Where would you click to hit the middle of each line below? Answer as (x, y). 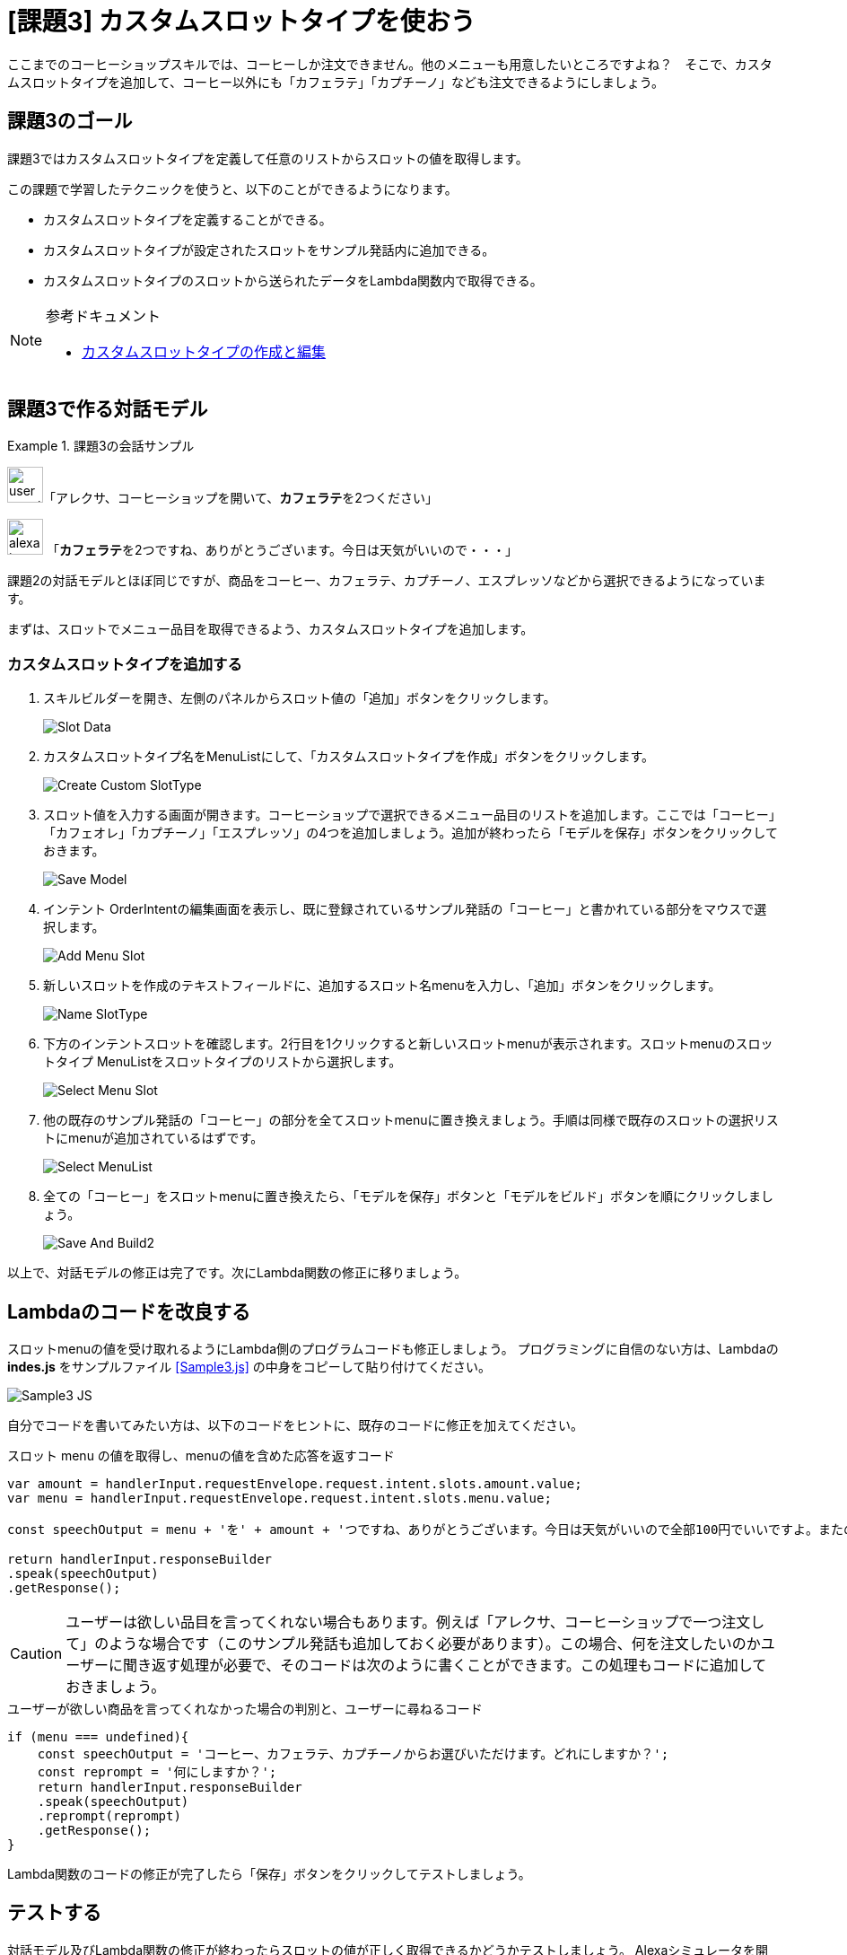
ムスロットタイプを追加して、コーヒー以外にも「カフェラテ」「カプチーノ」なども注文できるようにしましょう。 (336, 82)
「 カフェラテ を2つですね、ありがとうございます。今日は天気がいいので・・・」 (282, 550)
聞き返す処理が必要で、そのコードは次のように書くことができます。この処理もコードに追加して (445, 1666)
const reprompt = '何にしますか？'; (157, 1772)
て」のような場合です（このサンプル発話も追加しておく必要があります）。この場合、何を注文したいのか (413, 1644)
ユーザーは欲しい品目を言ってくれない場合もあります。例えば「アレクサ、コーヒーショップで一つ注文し (415, 1622)
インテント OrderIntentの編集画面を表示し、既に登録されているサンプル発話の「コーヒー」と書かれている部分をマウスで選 (405, 909)
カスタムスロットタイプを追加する (125, 664)
